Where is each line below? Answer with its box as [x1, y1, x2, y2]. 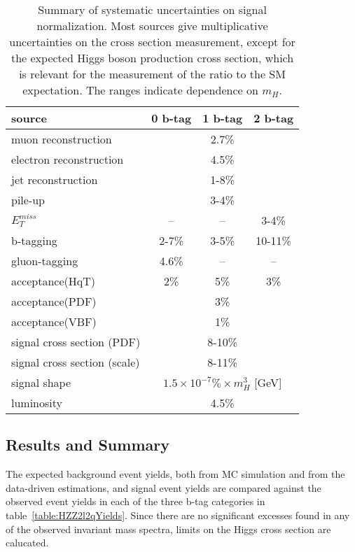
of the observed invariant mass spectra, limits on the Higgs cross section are [6, 521, 331, 536]
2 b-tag [253, 110, 294, 126]
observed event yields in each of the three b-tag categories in [6, 494, 265, 509]
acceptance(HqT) [11, 273, 95, 289]
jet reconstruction [11, 171, 98, 187]
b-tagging [11, 232, 57, 248]
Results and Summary [6, 434, 169, 455]
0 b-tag [151, 110, 192, 126]
